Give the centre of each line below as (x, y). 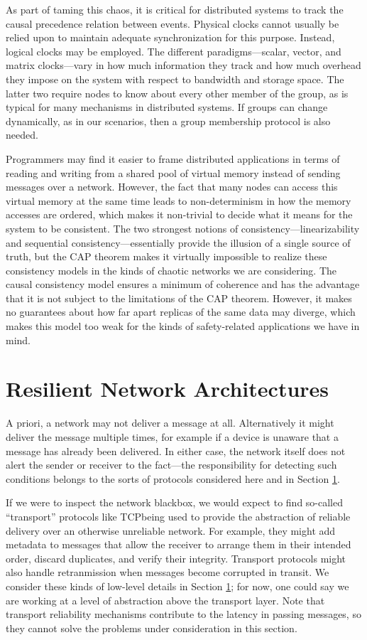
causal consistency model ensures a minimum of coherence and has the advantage (183, 284)
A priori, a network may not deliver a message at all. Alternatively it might (170, 423)
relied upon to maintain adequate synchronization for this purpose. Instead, (170, 37)
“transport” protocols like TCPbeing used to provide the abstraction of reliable (178, 516)
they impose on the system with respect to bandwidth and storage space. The (175, 79)
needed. (22, 135)
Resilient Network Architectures (168, 389)
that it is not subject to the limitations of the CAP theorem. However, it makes (179, 298)
